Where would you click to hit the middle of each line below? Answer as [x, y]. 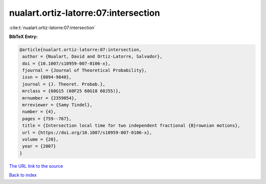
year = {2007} [39, 146]
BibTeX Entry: [23, 37]
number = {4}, [39, 112]
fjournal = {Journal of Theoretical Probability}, [85, 71]
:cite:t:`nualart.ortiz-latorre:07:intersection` [52, 28]
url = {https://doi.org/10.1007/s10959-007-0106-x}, [87, 132]
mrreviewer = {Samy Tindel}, [57, 105]
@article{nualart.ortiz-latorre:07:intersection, [81, 50]
